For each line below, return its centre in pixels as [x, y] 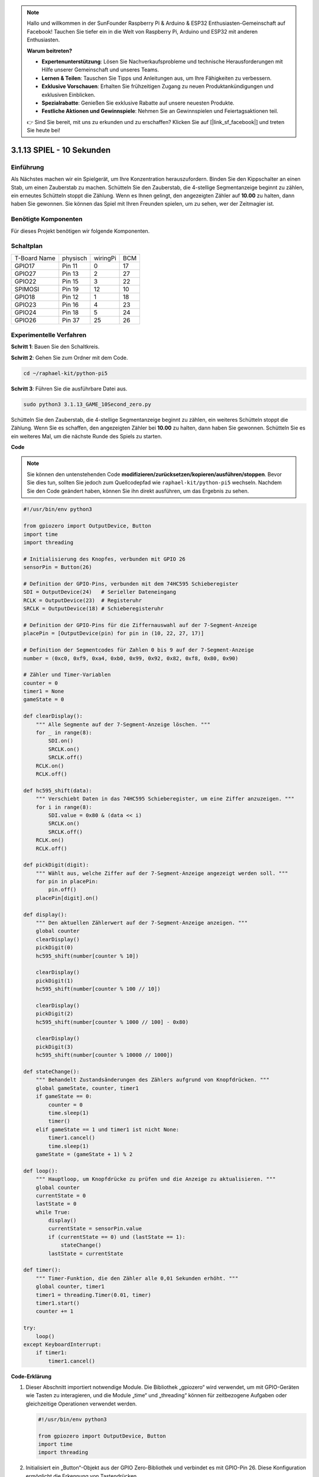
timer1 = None [44, 692]
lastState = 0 [56, 1204]
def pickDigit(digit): [56, 865]
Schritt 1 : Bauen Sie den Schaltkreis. [55, 347]
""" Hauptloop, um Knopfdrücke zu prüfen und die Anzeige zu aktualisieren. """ [156, 1179]
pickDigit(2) [55, 1014]
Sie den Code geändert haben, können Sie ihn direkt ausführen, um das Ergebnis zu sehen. [138, 491]
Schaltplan [27, 246]
